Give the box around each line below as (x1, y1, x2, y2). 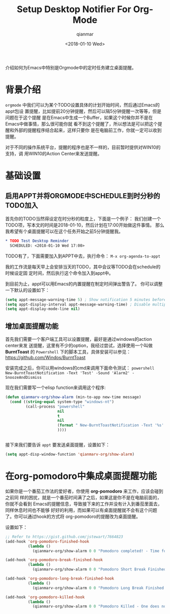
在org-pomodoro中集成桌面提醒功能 (5, 470, 157, 482)
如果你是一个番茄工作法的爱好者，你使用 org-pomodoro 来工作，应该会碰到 (5, 488, 163, 494)
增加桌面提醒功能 (5, 322, 59, 330)
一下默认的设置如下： (5, 287, 50, 293)
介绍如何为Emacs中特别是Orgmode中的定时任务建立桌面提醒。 (5, 64, 137, 70)
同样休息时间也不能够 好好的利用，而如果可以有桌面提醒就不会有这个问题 (5, 507, 157, 513)
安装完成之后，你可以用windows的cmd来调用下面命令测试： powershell (5, 365, 155, 371)
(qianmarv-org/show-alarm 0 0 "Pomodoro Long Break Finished (32, 585, 164, 590)
